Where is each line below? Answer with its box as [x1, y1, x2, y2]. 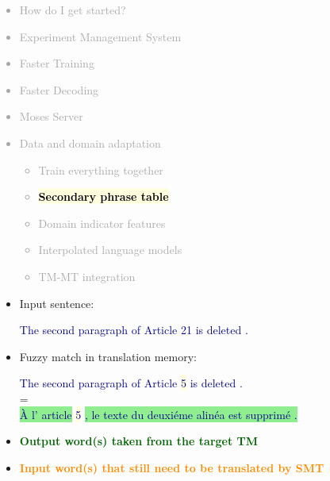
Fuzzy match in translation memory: [19, 348, 197, 364]
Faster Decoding [19, 81, 99, 98]
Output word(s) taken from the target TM [19, 433, 259, 449]
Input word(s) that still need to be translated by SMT [19, 459, 324, 475]
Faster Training [19, 55, 94, 71]
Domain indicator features [38, 214, 166, 231]
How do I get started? [19, 2, 126, 17]
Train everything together [38, 161, 163, 178]
